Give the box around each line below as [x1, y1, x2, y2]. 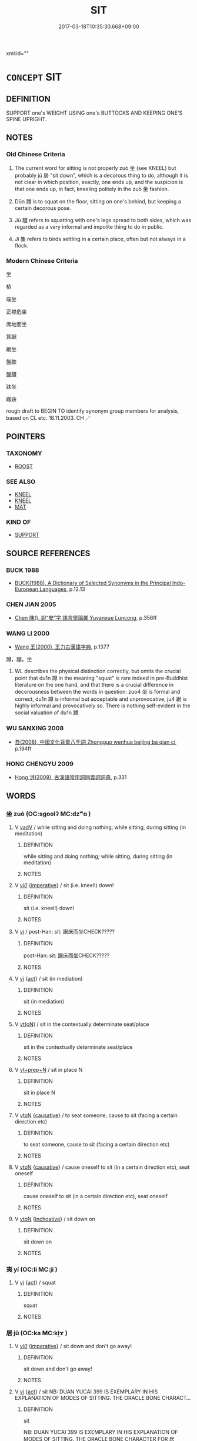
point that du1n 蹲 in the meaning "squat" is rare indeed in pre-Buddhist [14, 674, 188, 682]
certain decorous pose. [14, 204, 72, 212]
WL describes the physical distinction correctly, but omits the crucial [14, 668, 181, 675]
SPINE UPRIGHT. [6, 115, 47, 122]
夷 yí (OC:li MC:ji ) [6, 1265, 58, 1273]
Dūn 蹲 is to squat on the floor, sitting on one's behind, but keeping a [14, 198, 181, 205]
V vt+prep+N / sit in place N [14, 1066, 83, 1073]
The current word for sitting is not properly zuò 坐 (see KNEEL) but [14, 164, 176, 171]
